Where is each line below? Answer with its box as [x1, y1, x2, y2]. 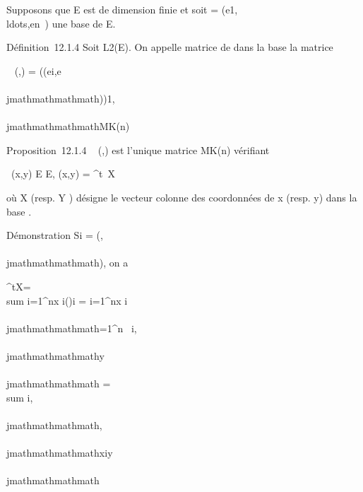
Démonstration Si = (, [6, 228, 103, 242]
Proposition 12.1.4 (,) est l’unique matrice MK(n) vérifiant [6, 142, 270, 157]
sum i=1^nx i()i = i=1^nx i [6, 293, 128, 307]
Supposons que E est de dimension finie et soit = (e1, [6, 2, 238, 16]
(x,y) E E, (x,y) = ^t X [11, 166, 116, 181]
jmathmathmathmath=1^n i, [6, 320, 137, 335]
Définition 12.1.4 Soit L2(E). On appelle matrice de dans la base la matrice [6, 40, 333, 54]
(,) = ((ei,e [14, 63, 61, 78]
